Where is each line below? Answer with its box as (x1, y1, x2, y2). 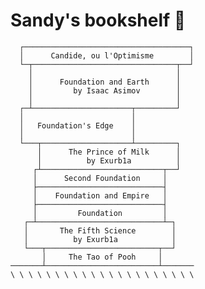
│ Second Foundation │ (32, 173, 168, 183)
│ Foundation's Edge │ (19, 120, 137, 131)
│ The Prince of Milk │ (36, 147, 182, 157)
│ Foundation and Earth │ (28, 77, 182, 87)
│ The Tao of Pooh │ (41, 252, 163, 262)
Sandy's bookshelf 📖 (10, 9, 187, 32)
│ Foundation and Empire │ (32, 190, 168, 201)
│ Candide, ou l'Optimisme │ (19, 50, 195, 61)
